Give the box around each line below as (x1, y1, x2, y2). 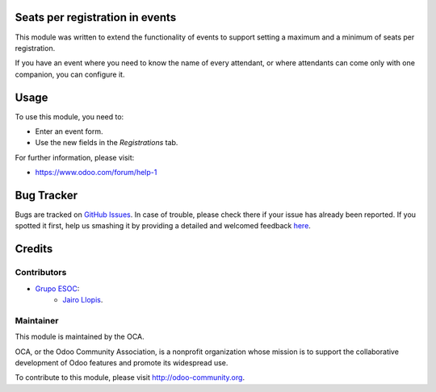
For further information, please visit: (15, 152, 135, 162)
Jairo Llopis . (62, 295, 103, 304)
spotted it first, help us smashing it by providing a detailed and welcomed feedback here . (15, 221, 311, 231)
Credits (15, 242, 53, 256)
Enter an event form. (35, 126, 103, 136)
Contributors (15, 267, 67, 278)
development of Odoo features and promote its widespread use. (15, 357, 228, 367)
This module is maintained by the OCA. (15, 332, 145, 342)
